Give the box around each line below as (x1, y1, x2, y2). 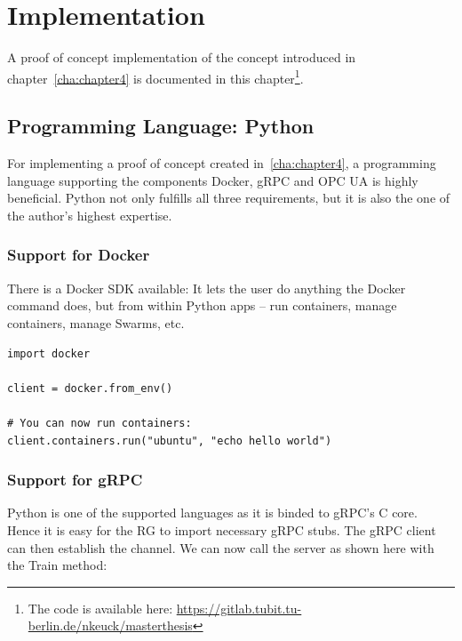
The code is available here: (28, 598, 173, 617)
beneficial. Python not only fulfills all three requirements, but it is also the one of (7, 188, 450, 207)
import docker (7, 347, 91, 360)
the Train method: (7, 556, 108, 574)
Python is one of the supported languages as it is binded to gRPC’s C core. (7, 503, 418, 522)
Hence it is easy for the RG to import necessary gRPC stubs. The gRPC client (7, 520, 436, 539)
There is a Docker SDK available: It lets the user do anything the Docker (7, 278, 406, 297)
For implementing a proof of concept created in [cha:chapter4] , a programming (7, 154, 436, 172)
